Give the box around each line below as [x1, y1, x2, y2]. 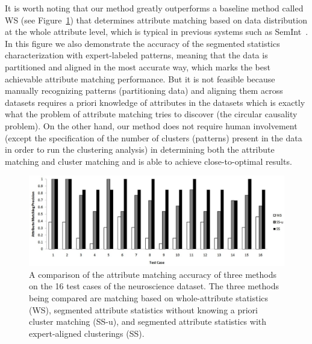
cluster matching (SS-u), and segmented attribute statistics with [29, 315, 267, 328]
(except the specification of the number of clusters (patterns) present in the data [5, 131, 302, 144]
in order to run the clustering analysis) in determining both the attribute [5, 143, 275, 156]
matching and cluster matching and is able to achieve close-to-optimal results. [5, 155, 292, 167]
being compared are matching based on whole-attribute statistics [29, 291, 269, 304]
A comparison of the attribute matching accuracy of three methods [29, 268, 276, 280]
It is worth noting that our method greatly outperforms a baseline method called [5, 2, 304, 14]
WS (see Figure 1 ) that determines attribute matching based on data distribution [5, 13, 307, 26]
